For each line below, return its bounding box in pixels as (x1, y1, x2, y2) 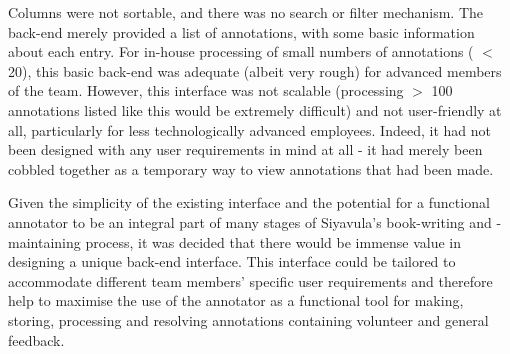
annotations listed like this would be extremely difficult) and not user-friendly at (8, 99, 502, 120)
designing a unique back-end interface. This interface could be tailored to (8, 251, 456, 272)
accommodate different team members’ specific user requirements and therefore (8, 270, 493, 291)
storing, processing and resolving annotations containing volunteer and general (8, 309, 489, 330)
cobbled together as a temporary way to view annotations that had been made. (8, 158, 494, 179)
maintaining (8, 231, 81, 252)
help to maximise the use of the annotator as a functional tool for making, (8, 290, 464, 311)
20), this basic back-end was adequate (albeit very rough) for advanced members (8, 60, 502, 81)
